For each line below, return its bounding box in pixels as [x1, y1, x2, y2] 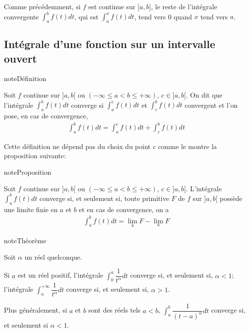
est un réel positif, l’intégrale [18, 270, 104, 280]
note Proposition [4, 167, 52, 177]
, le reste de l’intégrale [151, 1, 217, 11]
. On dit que [186, 90, 223, 100]
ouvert [4, 50, 37, 66]
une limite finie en [4, 204, 58, 214]
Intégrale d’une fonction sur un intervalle [4, 36, 215, 51]
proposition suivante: [4, 150, 66, 161]
